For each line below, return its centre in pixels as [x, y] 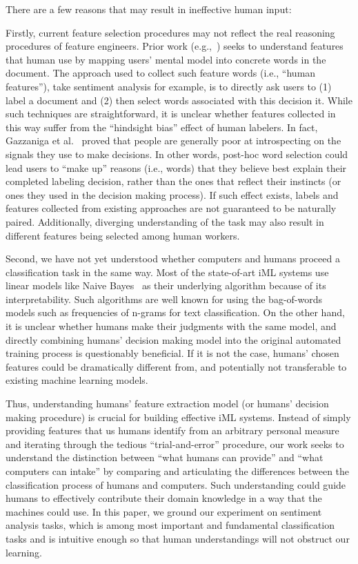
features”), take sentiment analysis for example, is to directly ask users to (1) [169, 86]
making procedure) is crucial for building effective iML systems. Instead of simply [178, 417]
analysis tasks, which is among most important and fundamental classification [170, 525]
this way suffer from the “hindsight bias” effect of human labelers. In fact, [162, 127]
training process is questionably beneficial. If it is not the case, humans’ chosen [172, 353]
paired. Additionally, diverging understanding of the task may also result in [165, 221]
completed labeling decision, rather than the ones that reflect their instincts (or [173, 181]
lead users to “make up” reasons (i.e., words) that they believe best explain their [176, 167]
